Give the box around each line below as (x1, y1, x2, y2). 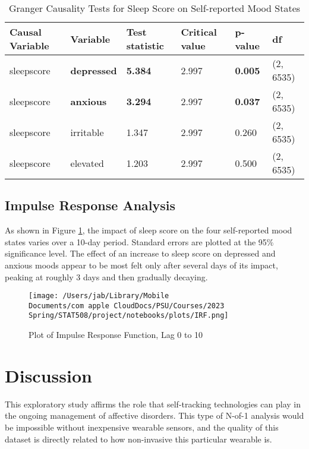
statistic (126, 39, 164, 52)
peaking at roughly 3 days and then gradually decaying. (5, 270, 208, 283)
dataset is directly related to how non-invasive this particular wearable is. (5, 432, 272, 445)
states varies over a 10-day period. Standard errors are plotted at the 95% (5, 235, 274, 248)
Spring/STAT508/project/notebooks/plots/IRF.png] (29, 311, 229, 320)
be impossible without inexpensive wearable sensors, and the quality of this (5, 421, 279, 434)
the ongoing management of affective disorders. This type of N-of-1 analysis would (5, 409, 304, 422)
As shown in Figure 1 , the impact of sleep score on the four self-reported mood (5, 224, 292, 236)
